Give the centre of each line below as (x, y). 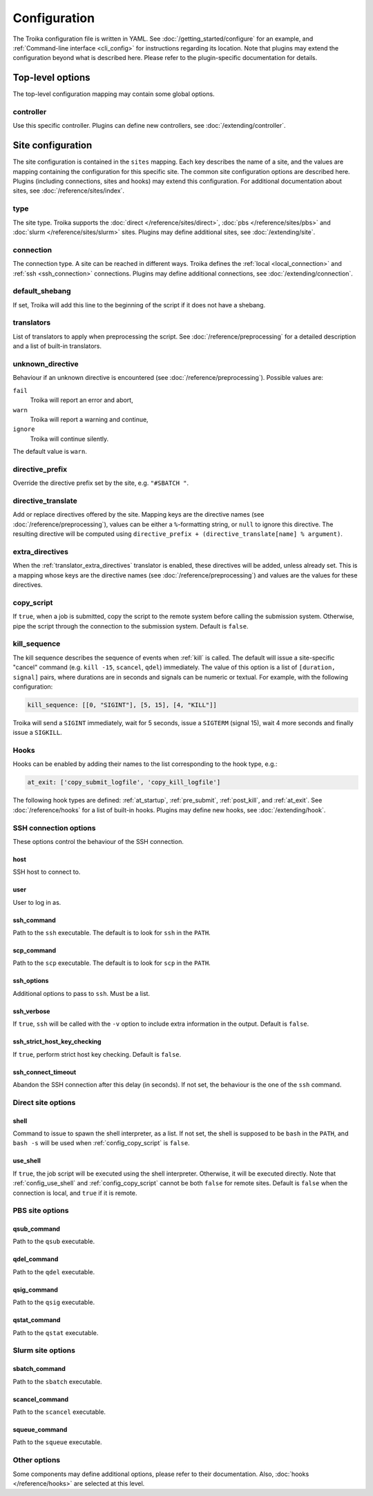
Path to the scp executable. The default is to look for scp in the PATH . (112, 963)
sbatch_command (39, 1369)
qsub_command (36, 1229)
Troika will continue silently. (69, 439)
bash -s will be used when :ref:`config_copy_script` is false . (101, 1143)
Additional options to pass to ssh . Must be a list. (82, 993)
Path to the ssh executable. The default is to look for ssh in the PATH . (112, 933)
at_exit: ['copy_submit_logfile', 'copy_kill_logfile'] (124, 783)
